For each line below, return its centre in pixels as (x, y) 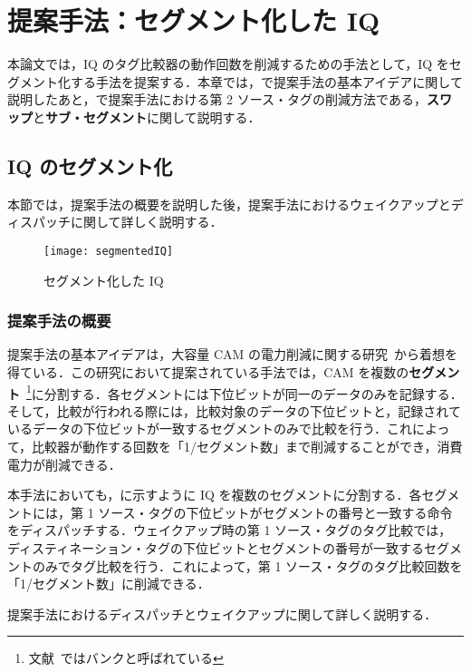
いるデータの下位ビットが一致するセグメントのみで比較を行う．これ (210, 429)
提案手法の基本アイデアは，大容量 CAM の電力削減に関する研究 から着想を (233, 354)
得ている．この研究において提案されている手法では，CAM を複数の (208, 371)
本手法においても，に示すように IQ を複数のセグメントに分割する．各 (215, 495)
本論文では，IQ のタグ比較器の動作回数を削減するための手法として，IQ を (228, 64)
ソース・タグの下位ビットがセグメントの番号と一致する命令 (275, 512)
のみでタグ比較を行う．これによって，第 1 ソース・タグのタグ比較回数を (247, 565)
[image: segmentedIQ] (109, 251)
